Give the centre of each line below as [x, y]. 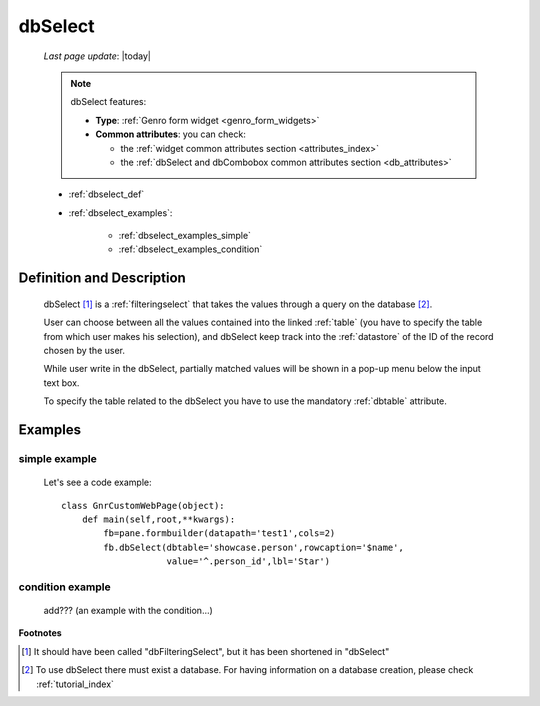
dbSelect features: [108, 102]
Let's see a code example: [97, 482]
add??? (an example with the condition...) [128, 611]
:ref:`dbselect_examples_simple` [185, 236]
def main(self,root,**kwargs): [158, 519]
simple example [57, 458]
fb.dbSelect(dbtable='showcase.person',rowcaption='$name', [253, 547]
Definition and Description [102, 278]
